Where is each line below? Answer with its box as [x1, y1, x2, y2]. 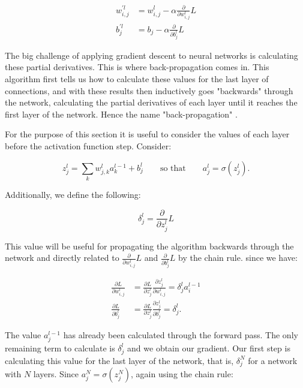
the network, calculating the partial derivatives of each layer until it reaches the [5, 96, 298, 109]
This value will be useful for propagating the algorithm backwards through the [5, 239, 294, 252]
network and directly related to [5, 251, 119, 264]
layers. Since [33, 368, 79, 380]
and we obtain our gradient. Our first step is [127, 341, 290, 354]
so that [160, 164, 186, 173]
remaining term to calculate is [5, 341, 115, 354]
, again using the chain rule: [131, 368, 233, 380]
